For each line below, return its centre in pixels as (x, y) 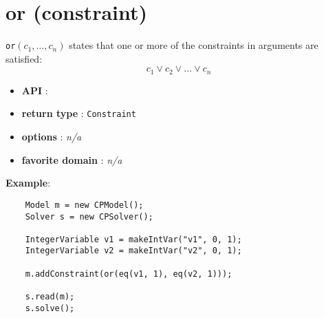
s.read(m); (50, 297)
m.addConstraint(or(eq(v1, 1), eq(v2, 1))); (129, 274)
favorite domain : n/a (72, 159)
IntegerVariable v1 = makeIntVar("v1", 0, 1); (133, 239)
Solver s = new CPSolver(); (89, 216)
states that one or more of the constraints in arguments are (194, 45)
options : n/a (52, 137)
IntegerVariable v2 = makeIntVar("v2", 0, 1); (133, 251)
